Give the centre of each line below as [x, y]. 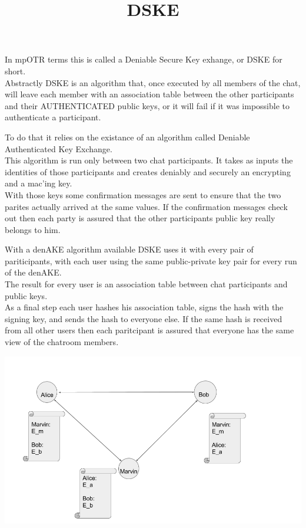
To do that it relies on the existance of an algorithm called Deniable [127, 137]
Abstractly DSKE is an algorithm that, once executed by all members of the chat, [153, 82]
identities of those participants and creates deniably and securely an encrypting [148, 171]
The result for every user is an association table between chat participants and [146, 284]
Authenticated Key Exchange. [59, 148]
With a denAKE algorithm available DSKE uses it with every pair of [129, 249]
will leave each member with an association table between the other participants [149, 94]
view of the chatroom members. [62, 342]
